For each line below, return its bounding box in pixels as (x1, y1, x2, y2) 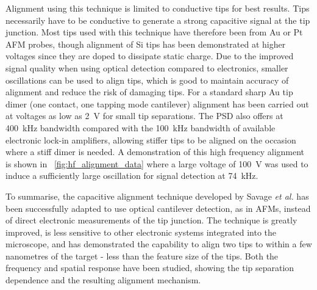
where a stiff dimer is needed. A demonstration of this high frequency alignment (5, 145, 305, 158)
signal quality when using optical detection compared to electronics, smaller (5, 61, 288, 74)
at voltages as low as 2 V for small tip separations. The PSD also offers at (5, 109, 283, 122)
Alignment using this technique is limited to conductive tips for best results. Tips (5, 2, 310, 14)
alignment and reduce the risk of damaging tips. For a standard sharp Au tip (5, 85, 293, 98)
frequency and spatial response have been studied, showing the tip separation (5, 261, 294, 274)
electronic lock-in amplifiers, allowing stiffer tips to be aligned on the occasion (5, 133, 296, 146)
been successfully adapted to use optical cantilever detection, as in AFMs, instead (5, 201, 311, 214)
